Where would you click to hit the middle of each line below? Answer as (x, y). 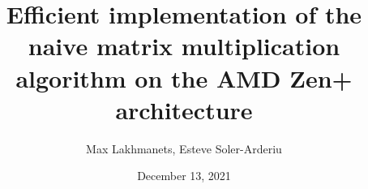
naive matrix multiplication (184, 46)
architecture (184, 109)
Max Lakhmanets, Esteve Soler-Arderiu (184, 148)
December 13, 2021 (184, 176)
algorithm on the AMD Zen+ (184, 77)
